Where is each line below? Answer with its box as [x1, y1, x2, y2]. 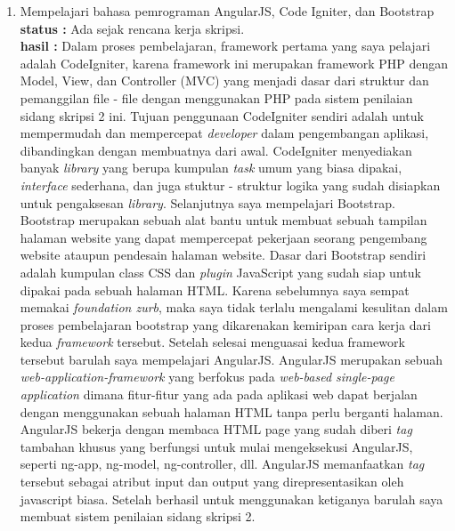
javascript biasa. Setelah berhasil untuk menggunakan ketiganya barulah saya [20, 489, 443, 508]
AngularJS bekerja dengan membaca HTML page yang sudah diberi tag [20, 420, 412, 438]
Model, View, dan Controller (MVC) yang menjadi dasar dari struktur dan [20, 71, 429, 90]
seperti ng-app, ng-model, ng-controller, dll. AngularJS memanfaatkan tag [20, 455, 425, 473]
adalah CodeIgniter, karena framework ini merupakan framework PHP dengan [20, 53, 449, 72]
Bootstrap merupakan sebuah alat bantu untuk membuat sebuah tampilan [20, 211, 427, 229]
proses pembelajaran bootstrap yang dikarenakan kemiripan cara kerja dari [20, 315, 431, 334]
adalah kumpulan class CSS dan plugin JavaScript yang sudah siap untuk [20, 262, 421, 281]
